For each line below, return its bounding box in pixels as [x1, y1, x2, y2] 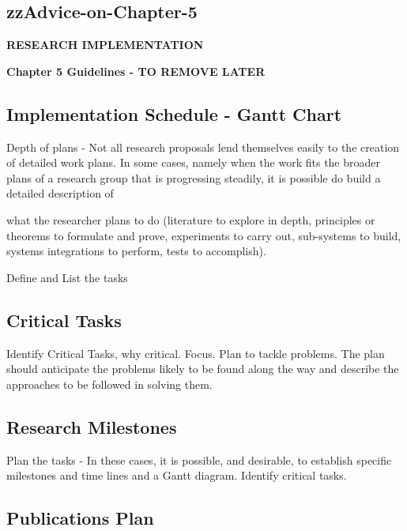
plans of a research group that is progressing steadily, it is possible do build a [6, 169, 381, 186]
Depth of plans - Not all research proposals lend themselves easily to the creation [6, 138, 400, 155]
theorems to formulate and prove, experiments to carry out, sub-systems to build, [6, 227, 401, 243]
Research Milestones [6, 414, 177, 439]
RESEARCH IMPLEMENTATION [6, 36, 204, 53]
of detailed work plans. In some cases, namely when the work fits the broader [6, 154, 381, 171]
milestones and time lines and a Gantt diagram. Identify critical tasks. [6, 467, 347, 484]
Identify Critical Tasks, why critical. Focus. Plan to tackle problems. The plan [6, 345, 385, 361]
